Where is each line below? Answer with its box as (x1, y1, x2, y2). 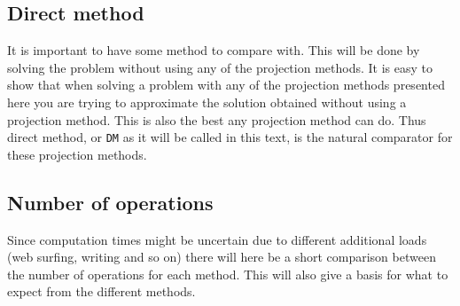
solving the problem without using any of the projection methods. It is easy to (7, 58, 433, 76)
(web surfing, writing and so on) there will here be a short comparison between (7, 247, 436, 266)
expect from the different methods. (7, 282, 196, 301)
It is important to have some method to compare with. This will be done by (7, 41, 420, 59)
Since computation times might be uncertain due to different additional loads (7, 230, 427, 248)
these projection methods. (7, 145, 147, 163)
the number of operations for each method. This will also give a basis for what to (7, 264, 448, 283)
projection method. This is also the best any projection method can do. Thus (7, 110, 426, 129)
